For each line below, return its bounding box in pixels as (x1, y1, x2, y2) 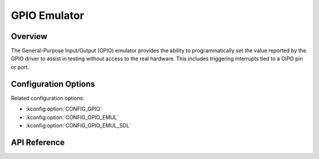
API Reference (11, 137, 65, 147)
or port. (11, 63, 30, 70)
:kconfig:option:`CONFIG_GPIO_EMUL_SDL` (25, 122, 131, 129)
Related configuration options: (11, 95, 85, 102)
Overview (11, 31, 48, 41)
